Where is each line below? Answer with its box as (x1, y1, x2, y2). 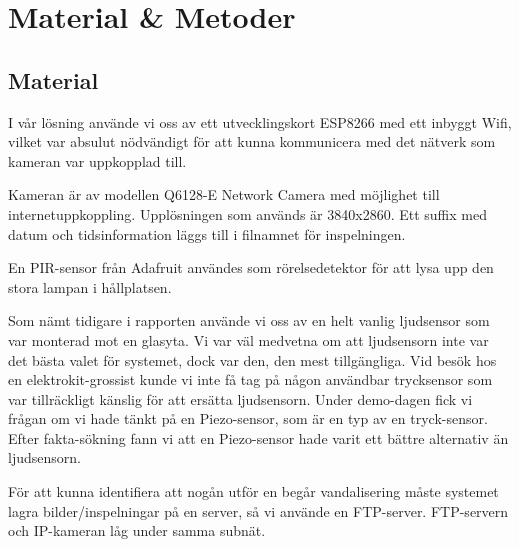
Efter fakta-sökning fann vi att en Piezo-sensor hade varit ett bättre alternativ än (8, 427, 509, 448)
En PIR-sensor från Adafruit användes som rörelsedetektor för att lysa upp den (8, 257, 494, 278)
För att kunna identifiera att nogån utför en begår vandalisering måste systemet (8, 481, 499, 502)
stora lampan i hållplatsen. (8, 276, 172, 297)
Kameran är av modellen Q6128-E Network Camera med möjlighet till (8, 184, 440, 205)
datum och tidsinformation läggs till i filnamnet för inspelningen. (8, 223, 406, 244)
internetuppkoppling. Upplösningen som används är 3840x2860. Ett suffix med (8, 203, 487, 224)
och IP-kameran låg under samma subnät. (8, 520, 266, 541)
